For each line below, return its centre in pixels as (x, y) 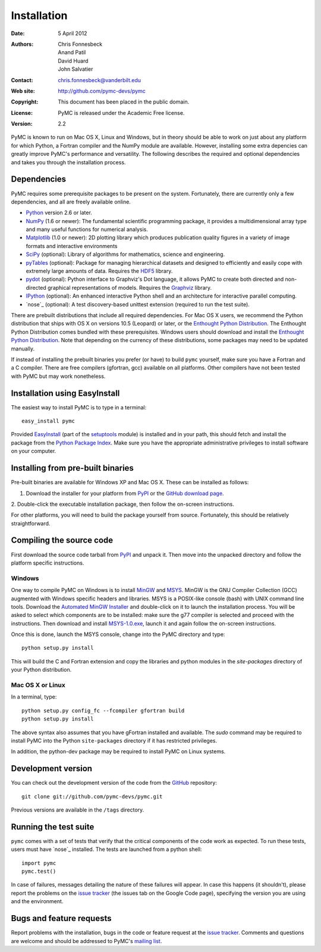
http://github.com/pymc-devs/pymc (102, 91)
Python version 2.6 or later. (59, 213)
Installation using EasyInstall (65, 393)
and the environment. (37, 901)
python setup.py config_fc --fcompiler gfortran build (103, 710)
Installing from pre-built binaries (72, 468)
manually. (23, 349)
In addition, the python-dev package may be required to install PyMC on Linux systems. (118, 751)
